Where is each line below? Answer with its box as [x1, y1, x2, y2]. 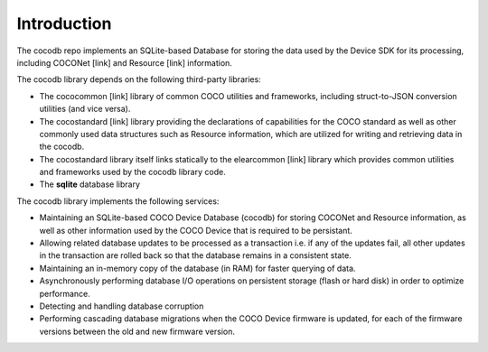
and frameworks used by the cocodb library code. [39, 167, 226, 178]
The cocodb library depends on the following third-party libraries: [16, 74, 261, 85]
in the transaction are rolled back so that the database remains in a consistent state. [39, 250, 352, 261]
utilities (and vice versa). [39, 104, 131, 115]
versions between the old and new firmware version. [39, 326, 235, 337]
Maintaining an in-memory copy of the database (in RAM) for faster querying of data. [39, 263, 356, 273]
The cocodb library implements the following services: [16, 195, 220, 207]
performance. [39, 288, 90, 299]
